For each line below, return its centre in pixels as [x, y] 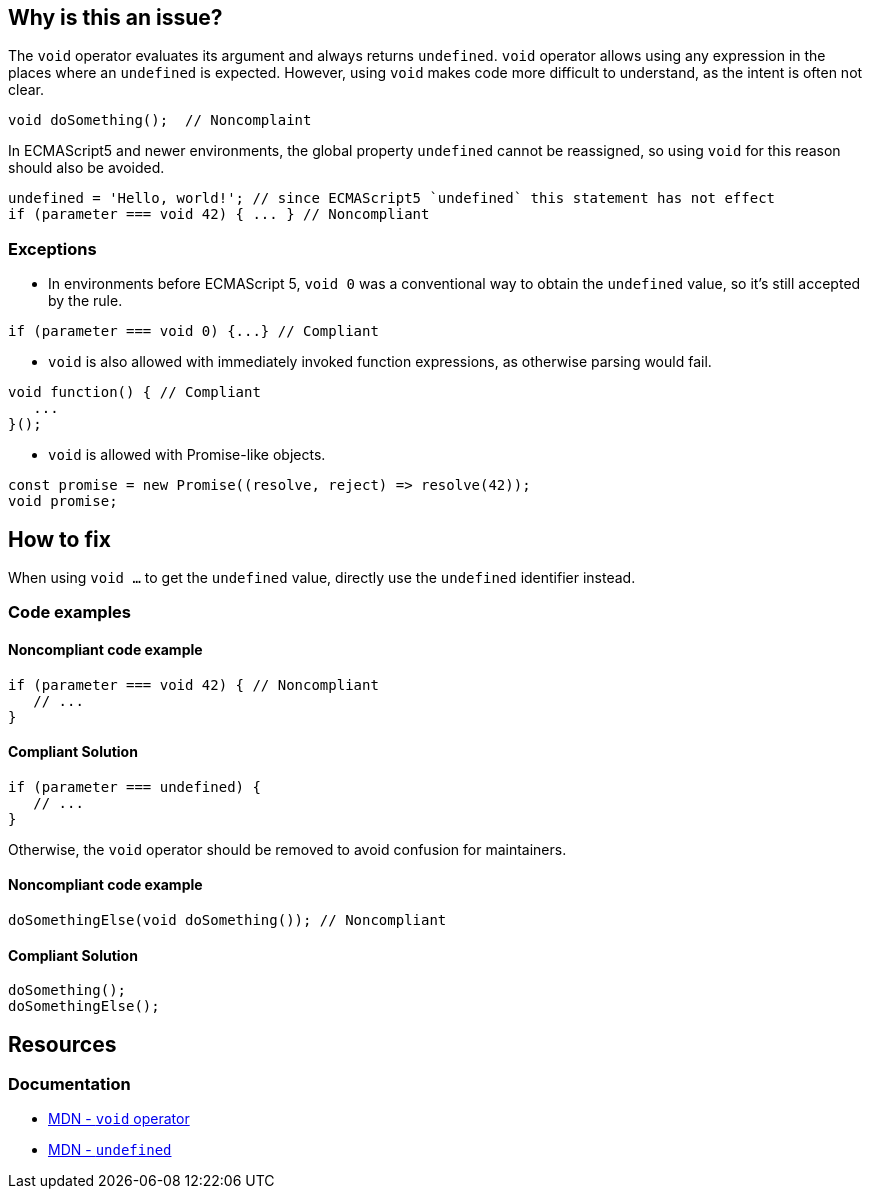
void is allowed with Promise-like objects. [187, 455]
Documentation [69, 1084]
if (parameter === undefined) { [134, 786]
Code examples [70, 612]
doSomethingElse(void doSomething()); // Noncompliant [227, 920]
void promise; [63, 501]
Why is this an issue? [115, 17]
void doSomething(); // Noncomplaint [160, 120]
